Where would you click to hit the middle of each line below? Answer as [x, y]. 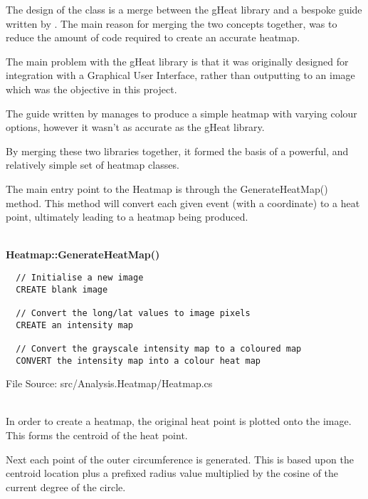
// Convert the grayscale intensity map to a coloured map [159, 348]
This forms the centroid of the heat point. [97, 435]
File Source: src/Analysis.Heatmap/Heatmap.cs [109, 383]
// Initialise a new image [80, 277]
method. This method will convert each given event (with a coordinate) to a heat [183, 203]
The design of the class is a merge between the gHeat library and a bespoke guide [184, 9]
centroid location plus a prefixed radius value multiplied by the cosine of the [172, 473]
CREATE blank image [62, 289]
